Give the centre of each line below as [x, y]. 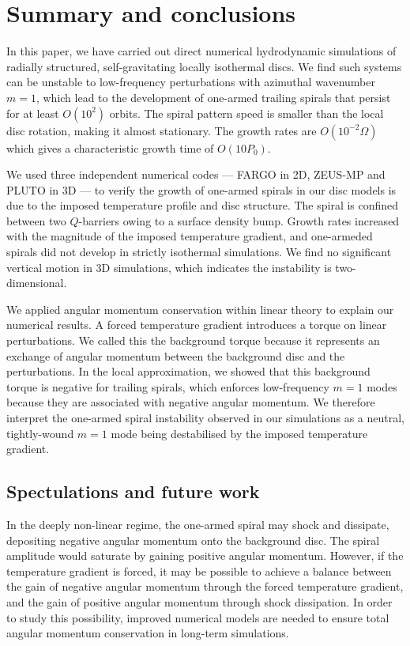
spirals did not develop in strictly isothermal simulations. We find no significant [199, 252]
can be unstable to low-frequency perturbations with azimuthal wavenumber [191, 82]
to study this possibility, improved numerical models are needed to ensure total [198, 617]
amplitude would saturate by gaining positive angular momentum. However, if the [205, 555]
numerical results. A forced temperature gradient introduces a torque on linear [197, 325]
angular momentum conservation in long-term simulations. [148, 633]
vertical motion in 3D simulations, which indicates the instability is [169, 267]
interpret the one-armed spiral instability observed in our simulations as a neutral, [205, 417]
